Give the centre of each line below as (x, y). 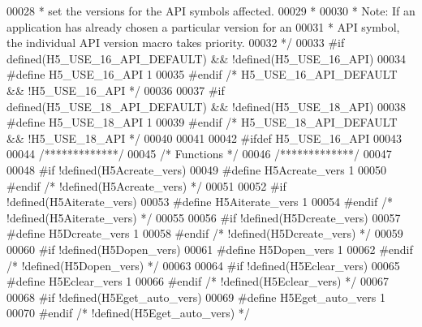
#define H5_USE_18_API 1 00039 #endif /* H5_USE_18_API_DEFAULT (202, 122)
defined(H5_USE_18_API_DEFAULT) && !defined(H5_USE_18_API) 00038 (207, 106)
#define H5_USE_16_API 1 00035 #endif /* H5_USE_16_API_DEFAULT (202, 74)
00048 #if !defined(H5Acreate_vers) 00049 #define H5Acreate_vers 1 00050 (197, 169)
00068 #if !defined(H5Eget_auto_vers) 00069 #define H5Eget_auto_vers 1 (196, 297)
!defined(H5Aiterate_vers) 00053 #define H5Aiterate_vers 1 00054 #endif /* (200, 202)
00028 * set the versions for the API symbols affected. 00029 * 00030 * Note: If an (211, 11)
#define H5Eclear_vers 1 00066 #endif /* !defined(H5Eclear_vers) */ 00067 (198, 281)
